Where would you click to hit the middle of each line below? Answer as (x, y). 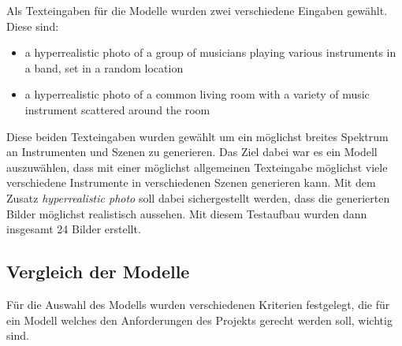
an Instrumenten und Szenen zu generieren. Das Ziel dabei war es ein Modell (192, 152)
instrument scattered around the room (117, 109)
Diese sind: (33, 26)
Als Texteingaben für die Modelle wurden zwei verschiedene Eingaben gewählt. (197, 10)
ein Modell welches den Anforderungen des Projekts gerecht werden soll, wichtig (199, 320)
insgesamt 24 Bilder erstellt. (74, 229)
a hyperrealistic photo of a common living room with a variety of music (197, 94)
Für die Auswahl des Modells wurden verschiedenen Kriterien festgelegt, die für (198, 304)
